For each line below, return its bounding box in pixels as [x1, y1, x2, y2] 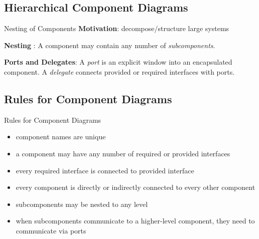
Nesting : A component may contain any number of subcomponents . [4, 40, 215, 50]
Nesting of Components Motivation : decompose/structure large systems [4, 23, 229, 34]
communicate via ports [16, 225, 86, 235]
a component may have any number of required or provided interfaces [16, 148, 230, 158]
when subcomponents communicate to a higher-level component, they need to [16, 215, 255, 226]
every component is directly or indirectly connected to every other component [16, 182, 255, 192]
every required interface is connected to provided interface [16, 165, 194, 175]
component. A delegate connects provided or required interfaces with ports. [4, 66, 235, 77]
